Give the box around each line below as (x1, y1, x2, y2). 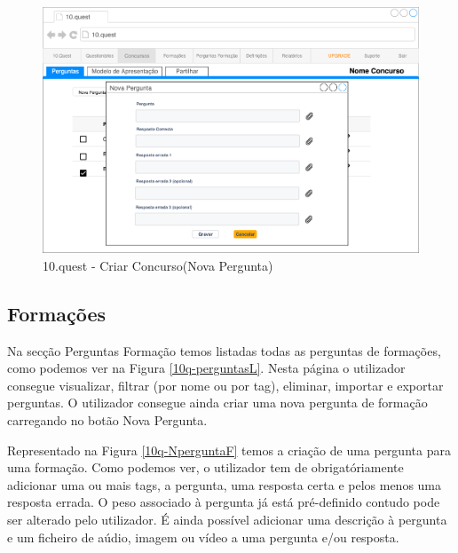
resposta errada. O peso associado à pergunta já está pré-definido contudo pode (7, 493, 440, 511)
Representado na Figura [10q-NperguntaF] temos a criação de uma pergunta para (7, 440, 451, 459)
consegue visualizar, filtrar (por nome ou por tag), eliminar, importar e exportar (7, 375, 444, 394)
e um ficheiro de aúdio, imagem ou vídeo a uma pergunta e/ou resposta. (7, 527, 399, 546)
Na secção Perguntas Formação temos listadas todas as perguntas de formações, (7, 341, 441, 359)
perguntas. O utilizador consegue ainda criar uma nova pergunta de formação (7, 393, 428, 412)
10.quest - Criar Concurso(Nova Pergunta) (43, 256, 273, 274)
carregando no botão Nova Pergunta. (7, 410, 208, 429)
